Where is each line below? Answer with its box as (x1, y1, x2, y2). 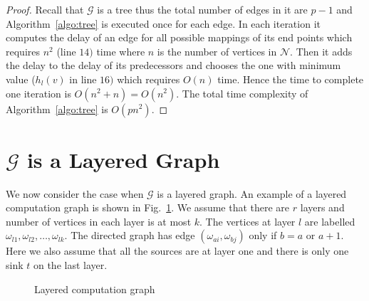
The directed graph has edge (71, 228, 195, 243)
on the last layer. (33, 258, 108, 273)
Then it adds (296, 43, 353, 58)
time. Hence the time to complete (217, 71, 364, 86)
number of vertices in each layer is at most (6, 213, 192, 228)
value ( (6, 71, 36, 86)
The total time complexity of (182, 85, 308, 100)
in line (69, 71, 97, 86)
